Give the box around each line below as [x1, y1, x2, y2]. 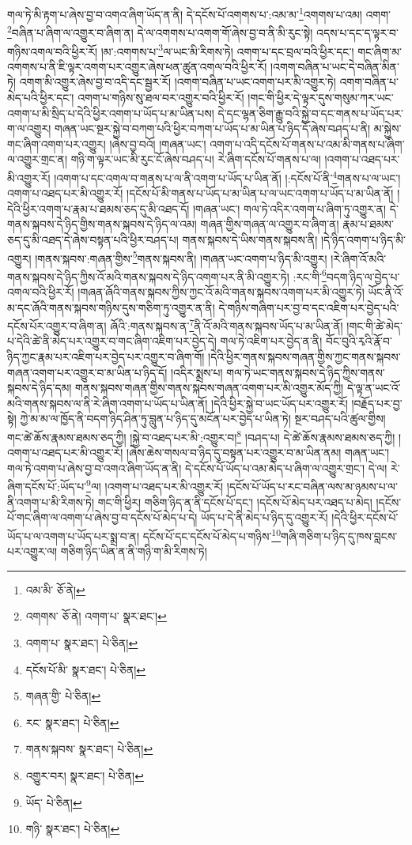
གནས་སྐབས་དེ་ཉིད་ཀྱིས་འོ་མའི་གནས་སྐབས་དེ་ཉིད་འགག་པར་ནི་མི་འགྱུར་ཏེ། [7, 268, 289, 285]
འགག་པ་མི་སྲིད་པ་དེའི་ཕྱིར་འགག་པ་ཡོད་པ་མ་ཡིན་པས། [7, 104, 214, 121]
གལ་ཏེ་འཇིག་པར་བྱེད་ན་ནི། [220, 333, 323, 349]
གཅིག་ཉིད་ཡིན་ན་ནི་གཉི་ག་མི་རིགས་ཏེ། [60, 543, 207, 560]
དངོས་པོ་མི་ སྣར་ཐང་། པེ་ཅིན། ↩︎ [25, 661, 146, 677]
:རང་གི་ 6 [293, 266, 327, 285]
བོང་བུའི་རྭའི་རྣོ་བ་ [325, 333, 392, 349]
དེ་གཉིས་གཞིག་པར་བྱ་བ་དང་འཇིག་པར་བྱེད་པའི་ [218, 299, 399, 315]
